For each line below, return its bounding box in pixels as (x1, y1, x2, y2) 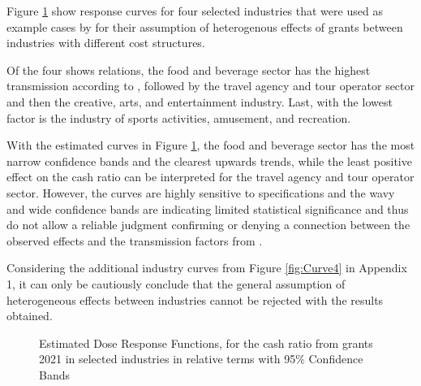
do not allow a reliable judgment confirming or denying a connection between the (6, 216, 410, 233)
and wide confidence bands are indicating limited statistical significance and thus (6, 200, 409, 217)
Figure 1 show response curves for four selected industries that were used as (6, 2, 383, 19)
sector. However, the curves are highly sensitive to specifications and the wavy (6, 184, 395, 201)
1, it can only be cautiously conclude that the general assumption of (6, 275, 346, 292)
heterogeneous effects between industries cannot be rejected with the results (6, 291, 384, 308)
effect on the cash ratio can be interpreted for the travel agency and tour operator (6, 168, 415, 185)
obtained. (6, 307, 53, 324)
